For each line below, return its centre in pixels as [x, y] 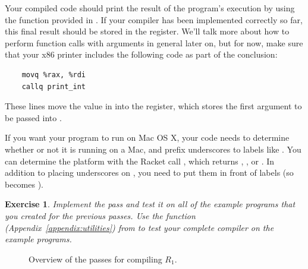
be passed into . [33, 117]
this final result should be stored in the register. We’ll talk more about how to [147, 31]
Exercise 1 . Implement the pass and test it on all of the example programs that [150, 204]
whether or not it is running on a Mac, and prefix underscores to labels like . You [153, 149]
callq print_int [54, 86]
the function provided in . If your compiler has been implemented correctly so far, [154, 19]
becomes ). [24, 184]
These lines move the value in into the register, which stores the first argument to [153, 106]
